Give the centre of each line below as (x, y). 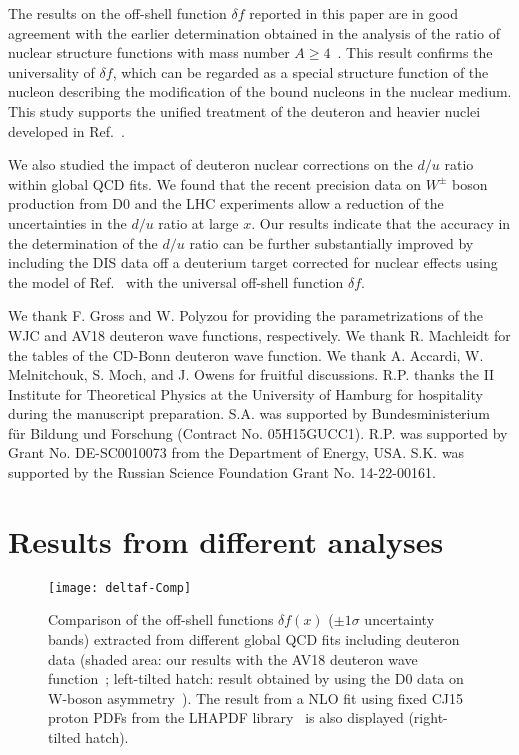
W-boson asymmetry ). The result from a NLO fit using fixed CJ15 (255, 697)
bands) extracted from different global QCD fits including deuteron (254, 639)
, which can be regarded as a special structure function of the (300, 71)
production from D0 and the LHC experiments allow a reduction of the (226, 203)
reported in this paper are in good (353, 13)
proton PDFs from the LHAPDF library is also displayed (226, 717)
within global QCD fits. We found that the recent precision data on (215, 183)
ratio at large (198, 222)
